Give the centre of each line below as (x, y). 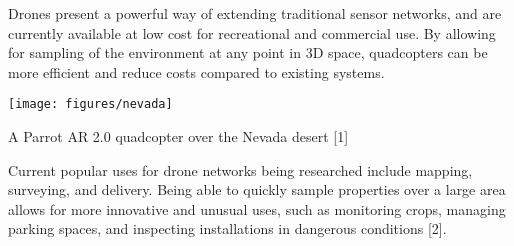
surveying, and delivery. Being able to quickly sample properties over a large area (257, 189)
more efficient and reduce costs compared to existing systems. (196, 71)
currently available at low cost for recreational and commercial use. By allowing (252, 32)
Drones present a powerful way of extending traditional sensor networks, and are (255, 13)
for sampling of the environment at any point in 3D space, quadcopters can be (248, 52)
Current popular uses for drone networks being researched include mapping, (240, 169)
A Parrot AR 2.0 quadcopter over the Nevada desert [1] (178, 136)
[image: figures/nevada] (90, 104)
